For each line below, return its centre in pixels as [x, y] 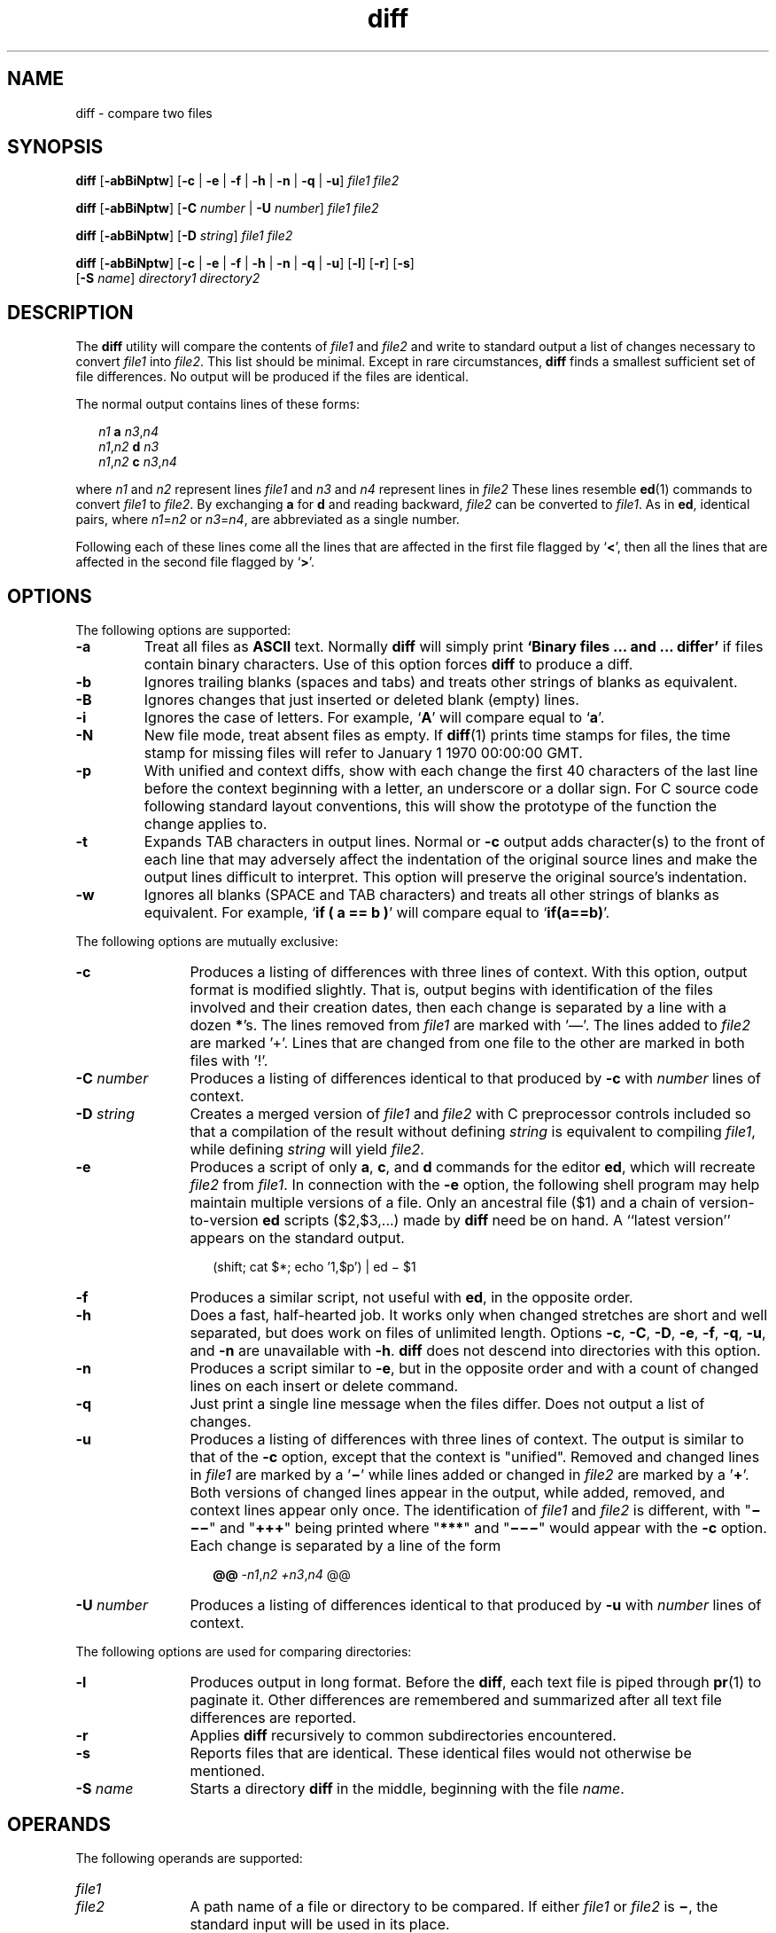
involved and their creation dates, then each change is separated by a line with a [458, 1008]
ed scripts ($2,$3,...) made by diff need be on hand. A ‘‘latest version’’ [497, 1221]
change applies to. [206, 824]
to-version [224, 1221]
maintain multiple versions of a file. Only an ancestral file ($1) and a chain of [442, 1203]
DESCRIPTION [70, 312]
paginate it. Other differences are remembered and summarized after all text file [456, 1700]
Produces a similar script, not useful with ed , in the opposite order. [411, 1298]
